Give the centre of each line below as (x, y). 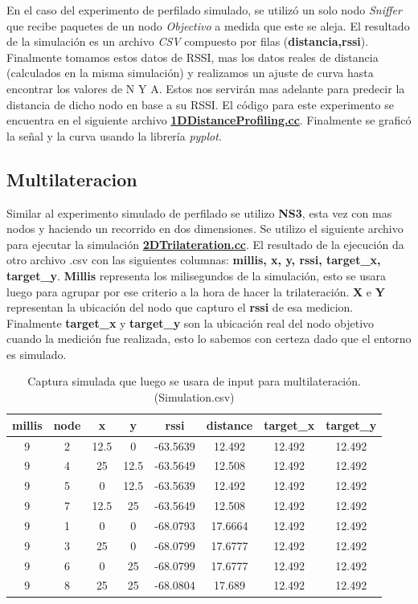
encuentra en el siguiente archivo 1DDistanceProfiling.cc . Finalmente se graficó (209, 120)
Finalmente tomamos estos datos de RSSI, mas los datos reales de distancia (193, 57)
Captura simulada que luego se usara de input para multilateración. (194, 381)
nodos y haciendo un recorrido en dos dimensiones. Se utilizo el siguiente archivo (205, 229)
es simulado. (37, 354)
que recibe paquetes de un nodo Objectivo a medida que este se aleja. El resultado (208, 25)
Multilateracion (72, 179)
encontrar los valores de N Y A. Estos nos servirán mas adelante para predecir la (206, 88)
